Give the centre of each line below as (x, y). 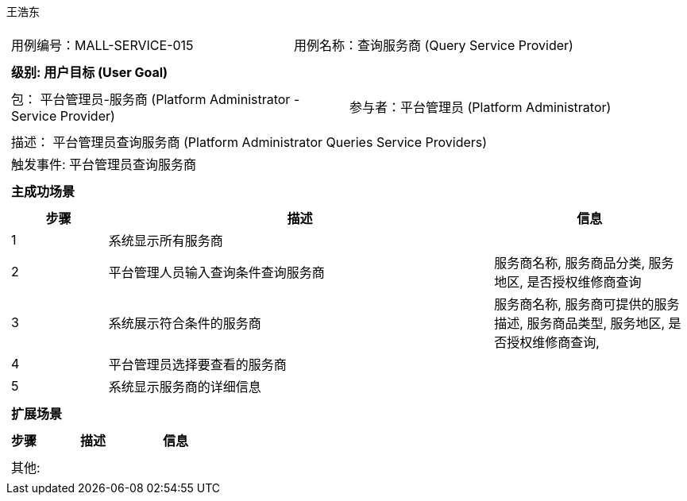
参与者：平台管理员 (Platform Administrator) (481, 107)
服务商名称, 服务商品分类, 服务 (584, 263)
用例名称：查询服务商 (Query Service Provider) (433, 45)
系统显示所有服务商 (166, 241)
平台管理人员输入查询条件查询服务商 (216, 272)
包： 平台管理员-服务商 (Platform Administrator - (156, 99)
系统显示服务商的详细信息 (185, 387)
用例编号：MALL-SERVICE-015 (102, 45)
